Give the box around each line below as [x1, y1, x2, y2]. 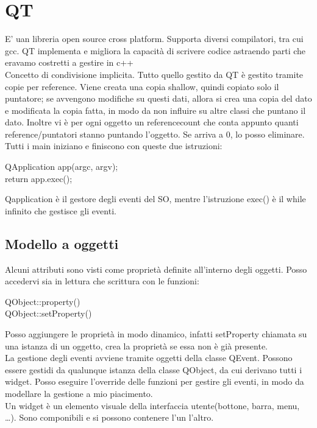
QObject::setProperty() [5, 307, 92, 320]
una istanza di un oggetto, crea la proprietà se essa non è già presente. [5, 339, 268, 352]
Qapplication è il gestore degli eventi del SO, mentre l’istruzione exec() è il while [5, 192, 306, 205]
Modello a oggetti [5, 234, 119, 253]
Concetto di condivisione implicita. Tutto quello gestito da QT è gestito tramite [5, 68, 304, 80]
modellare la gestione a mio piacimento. [5, 387, 153, 399]
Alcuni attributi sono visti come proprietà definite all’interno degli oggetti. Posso [5, 262, 307, 275]
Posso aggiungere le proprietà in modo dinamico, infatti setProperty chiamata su [5, 328, 307, 340]
